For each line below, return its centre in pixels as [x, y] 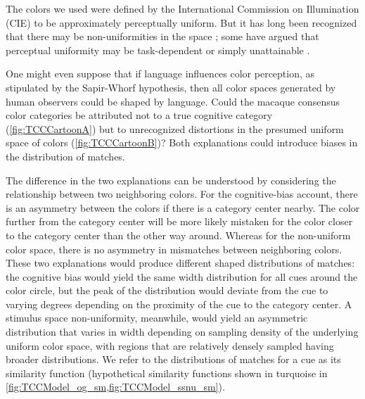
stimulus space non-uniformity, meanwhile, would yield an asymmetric [157, 318]
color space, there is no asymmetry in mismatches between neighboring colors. [174, 249]
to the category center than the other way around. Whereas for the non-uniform [178, 235]
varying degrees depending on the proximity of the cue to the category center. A [179, 304]
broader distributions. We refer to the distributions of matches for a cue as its [173, 359]
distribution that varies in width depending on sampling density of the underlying [182, 332]
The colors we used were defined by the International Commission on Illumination [182, 8]
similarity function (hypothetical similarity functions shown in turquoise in [167, 373]
